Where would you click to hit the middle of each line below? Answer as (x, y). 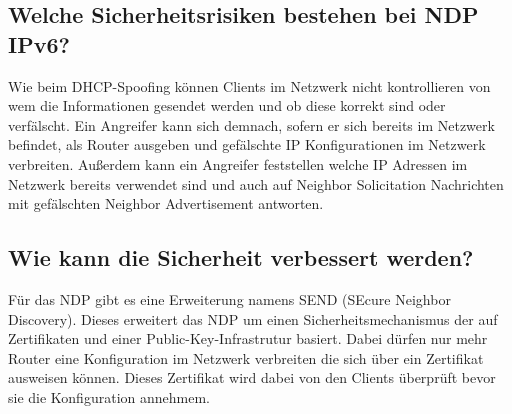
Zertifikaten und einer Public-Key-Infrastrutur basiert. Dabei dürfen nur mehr (248, 338)
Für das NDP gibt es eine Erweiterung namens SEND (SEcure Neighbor (229, 298)
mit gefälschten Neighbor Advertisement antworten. (166, 203)
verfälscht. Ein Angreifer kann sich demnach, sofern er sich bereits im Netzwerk (251, 124)
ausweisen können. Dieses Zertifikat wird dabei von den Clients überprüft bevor (252, 377)
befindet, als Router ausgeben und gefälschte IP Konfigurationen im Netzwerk (247, 144)
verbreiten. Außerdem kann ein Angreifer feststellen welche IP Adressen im (238, 163)
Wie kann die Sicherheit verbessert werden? (241, 257)
